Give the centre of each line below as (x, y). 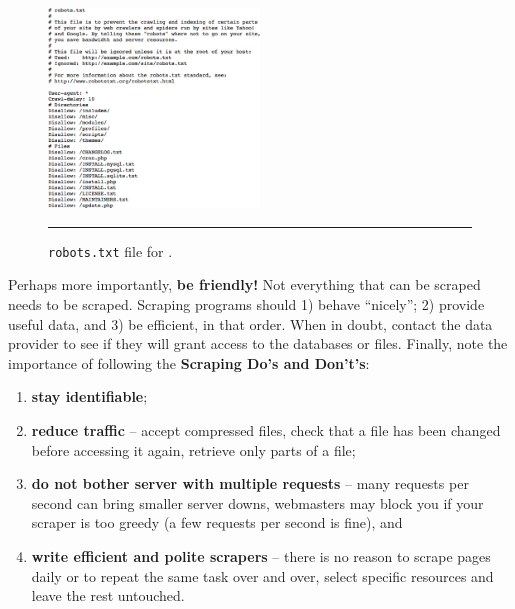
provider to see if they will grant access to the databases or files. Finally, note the (258, 343)
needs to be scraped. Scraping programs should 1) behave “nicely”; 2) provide (246, 304)
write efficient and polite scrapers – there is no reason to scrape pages (261, 555)
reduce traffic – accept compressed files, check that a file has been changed (266, 430)
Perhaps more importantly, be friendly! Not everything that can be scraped (244, 284)
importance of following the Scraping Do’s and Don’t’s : (189, 362)
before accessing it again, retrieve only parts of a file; (193, 449)
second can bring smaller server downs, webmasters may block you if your (257, 502)
